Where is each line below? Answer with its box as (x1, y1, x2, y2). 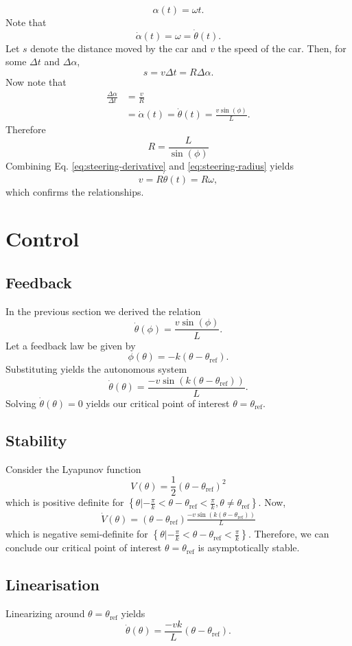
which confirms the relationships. (5, 184, 144, 198)
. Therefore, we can (248, 527, 329, 541)
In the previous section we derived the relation (5, 303, 201, 318)
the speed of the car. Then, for (218, 41, 347, 55)
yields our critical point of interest (86, 395, 230, 410)
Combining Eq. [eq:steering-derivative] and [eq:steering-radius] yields (5, 158, 294, 172)
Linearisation (5, 574, 99, 595)
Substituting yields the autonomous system (5, 362, 187, 376)
